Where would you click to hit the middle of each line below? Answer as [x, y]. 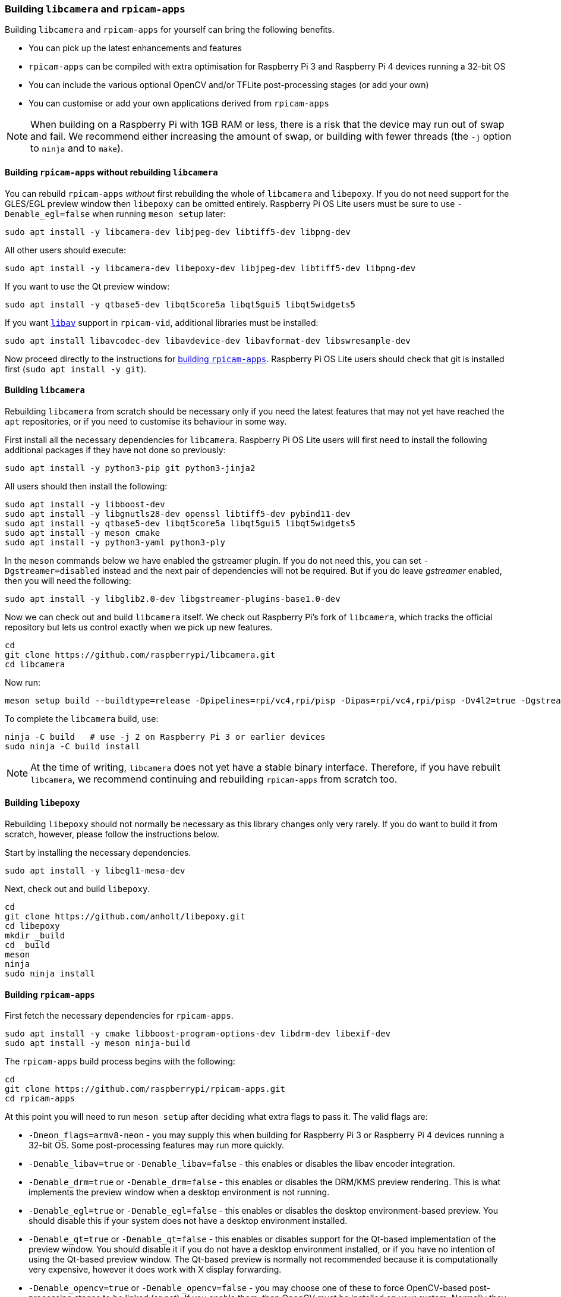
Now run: [23, 682]
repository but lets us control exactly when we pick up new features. [139, 627]
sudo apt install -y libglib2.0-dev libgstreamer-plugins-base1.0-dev [173, 599]
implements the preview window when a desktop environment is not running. [179, 1192]
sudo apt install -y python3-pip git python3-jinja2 [130, 468]
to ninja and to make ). [77, 148]
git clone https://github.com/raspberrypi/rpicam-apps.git [145, 1089]
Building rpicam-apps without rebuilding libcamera [111, 172]
